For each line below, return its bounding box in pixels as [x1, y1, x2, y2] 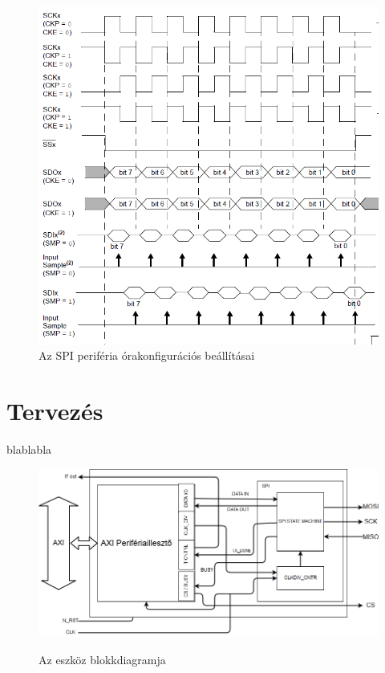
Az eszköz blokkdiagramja [38, 651, 166, 667]
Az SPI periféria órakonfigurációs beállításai [38, 347, 255, 364]
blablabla [6, 440, 52, 457]
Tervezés [6, 394, 103, 426]
